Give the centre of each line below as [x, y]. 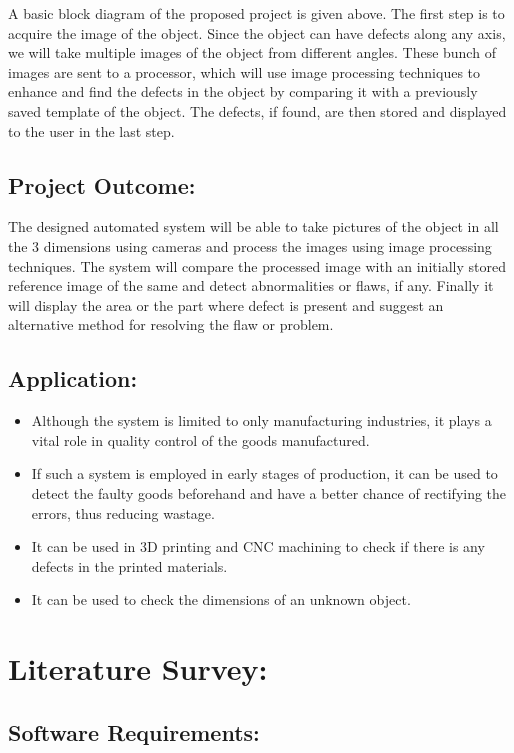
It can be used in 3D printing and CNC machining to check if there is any [258, 546]
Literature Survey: [138, 668]
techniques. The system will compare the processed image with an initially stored [257, 265]
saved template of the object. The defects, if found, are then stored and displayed [257, 110]
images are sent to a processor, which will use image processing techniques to [244, 71]
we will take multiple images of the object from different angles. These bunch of [252, 52]
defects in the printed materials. [129, 565]
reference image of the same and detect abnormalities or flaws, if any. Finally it [251, 285]
